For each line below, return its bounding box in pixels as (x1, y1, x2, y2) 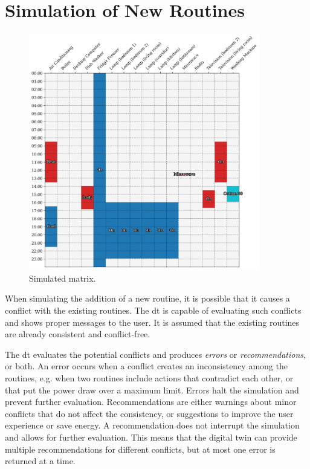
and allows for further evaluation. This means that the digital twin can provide (5, 430, 297, 443)
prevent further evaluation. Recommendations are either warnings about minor (5, 395, 297, 408)
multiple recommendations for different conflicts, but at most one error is (5, 442, 276, 455)
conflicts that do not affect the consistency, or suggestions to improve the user (5, 407, 294, 419)
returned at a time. (5, 454, 76, 467)
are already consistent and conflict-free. (5, 328, 150, 340)
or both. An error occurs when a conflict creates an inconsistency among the (5, 360, 288, 372)
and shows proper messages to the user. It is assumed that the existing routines (5, 315, 300, 328)
